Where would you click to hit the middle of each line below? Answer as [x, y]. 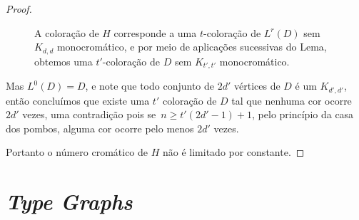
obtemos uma [64, 61]
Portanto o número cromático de [77, 152]
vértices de [257, 86]
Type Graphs [69, 201]
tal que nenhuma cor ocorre [292, 100]
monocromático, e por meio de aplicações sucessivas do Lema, [192, 47]
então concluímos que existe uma [78, 100]
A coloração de [67, 32]
